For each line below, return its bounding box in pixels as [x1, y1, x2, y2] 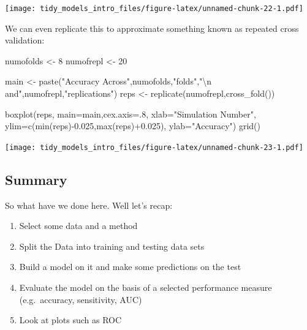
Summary [5, 170, 67, 189]
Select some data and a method [19, 219, 138, 232]
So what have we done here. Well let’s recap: [5, 198, 173, 211]
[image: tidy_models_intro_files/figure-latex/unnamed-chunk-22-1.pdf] [5, 4, 303, 13]
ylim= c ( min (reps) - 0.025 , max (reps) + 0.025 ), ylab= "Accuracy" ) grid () [5, 119, 260, 132]
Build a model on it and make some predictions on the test [19, 260, 241, 273]
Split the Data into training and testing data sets [19, 239, 205, 252]
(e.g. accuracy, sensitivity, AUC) [19, 293, 142, 306]
